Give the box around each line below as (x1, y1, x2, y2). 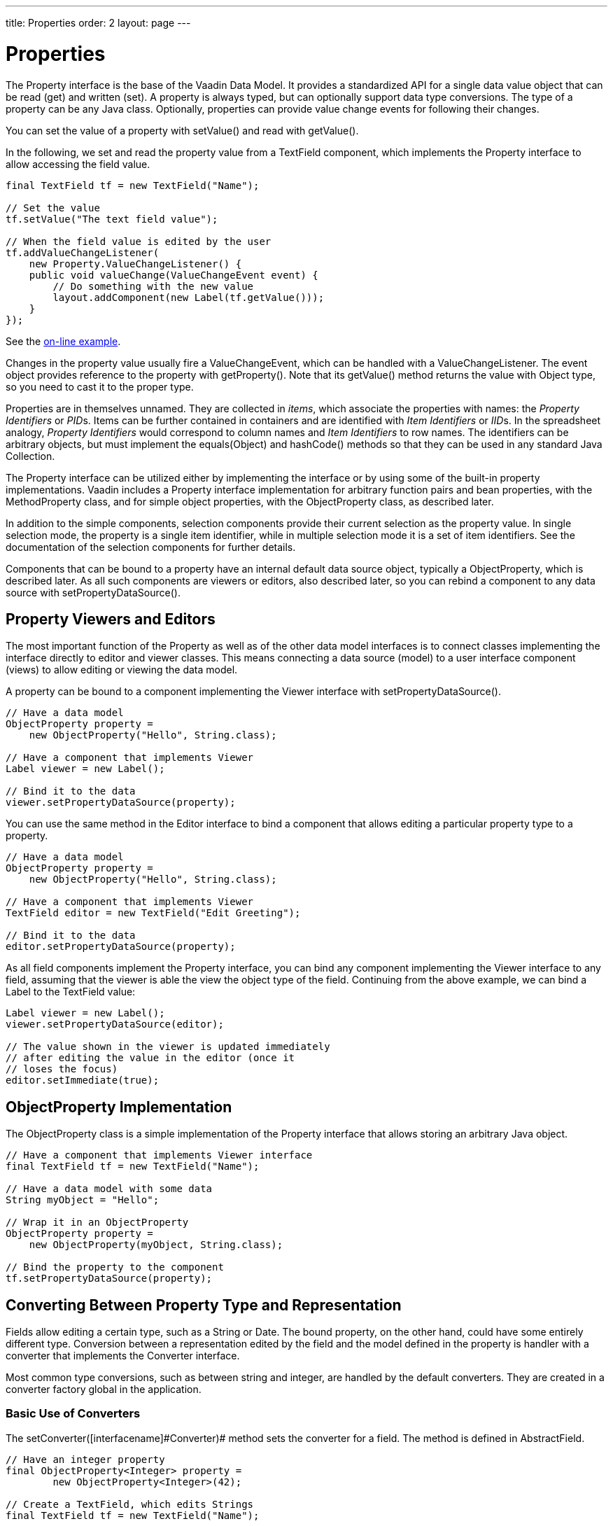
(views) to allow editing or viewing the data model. (6, 664, 238, 676)
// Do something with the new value (52, 280, 254, 292)
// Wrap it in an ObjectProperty (6, 1217, 189, 1228)
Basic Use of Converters (6, 1406, 141, 1421)
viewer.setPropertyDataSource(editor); (6, 1018, 224, 1030)
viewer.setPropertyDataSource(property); (6, 797, 236, 808)
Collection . (6, 449, 55, 462)
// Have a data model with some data (6, 1183, 213, 1195)
